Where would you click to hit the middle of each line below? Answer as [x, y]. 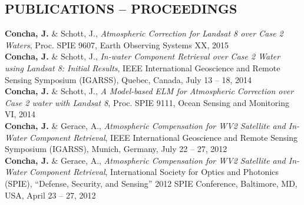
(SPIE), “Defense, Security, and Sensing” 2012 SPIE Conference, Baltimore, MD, [151, 183]
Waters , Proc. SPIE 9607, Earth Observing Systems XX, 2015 [117, 44]
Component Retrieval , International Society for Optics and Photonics [154, 172]
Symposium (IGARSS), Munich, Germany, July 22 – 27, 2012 [116, 149]
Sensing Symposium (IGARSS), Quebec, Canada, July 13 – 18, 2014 [128, 79]
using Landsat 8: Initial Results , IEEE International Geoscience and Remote [143, 67]
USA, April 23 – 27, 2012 [50, 195]
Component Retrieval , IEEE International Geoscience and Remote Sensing [164, 137]
